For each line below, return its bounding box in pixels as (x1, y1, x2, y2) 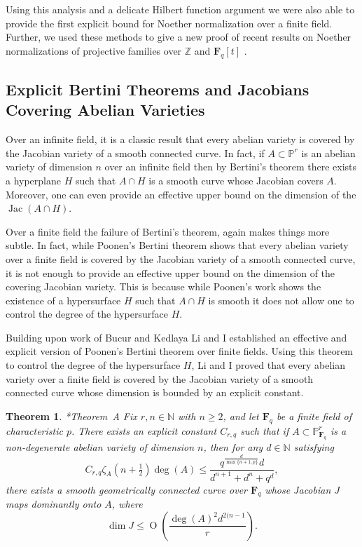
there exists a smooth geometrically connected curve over (6, 482, 248, 497)
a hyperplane (6, 173, 62, 187)
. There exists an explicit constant (71, 423, 217, 438)
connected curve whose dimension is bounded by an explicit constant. (6, 385, 304, 400)
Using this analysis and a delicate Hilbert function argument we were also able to (6, 2, 355, 16)
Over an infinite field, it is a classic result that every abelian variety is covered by (6, 132, 355, 147)
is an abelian (301, 145, 356, 160)
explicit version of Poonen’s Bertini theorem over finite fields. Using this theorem (6, 344, 354, 358)
